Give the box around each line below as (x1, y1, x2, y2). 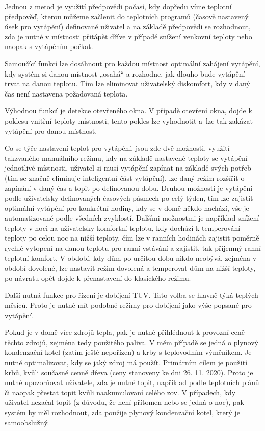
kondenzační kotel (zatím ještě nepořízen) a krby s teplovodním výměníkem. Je (5, 347, 252, 357)
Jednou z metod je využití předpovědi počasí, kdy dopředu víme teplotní (5, 1, 232, 11)
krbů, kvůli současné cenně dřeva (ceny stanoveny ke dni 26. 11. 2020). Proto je (5, 367, 253, 377)
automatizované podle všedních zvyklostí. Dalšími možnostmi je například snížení (5, 212, 259, 223)
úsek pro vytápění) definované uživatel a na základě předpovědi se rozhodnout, (5, 21, 251, 32)
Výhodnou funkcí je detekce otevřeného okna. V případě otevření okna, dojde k (5, 105, 252, 116)
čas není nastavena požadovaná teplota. (5, 88, 128, 99)
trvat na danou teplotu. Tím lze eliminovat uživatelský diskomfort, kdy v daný (5, 78, 250, 89)
